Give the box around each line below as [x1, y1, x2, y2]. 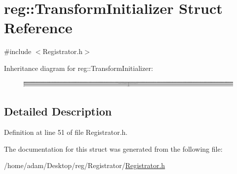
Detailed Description [4, 104, 112, 119]
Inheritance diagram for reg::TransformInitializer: [4, 62, 153, 73]
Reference [4, 17, 73, 38]
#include [4, 46, 32, 57]
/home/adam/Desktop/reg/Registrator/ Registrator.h [4, 160, 165, 171]
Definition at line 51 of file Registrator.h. [4, 127, 128, 137]
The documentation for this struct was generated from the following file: [4, 143, 223, 154]
